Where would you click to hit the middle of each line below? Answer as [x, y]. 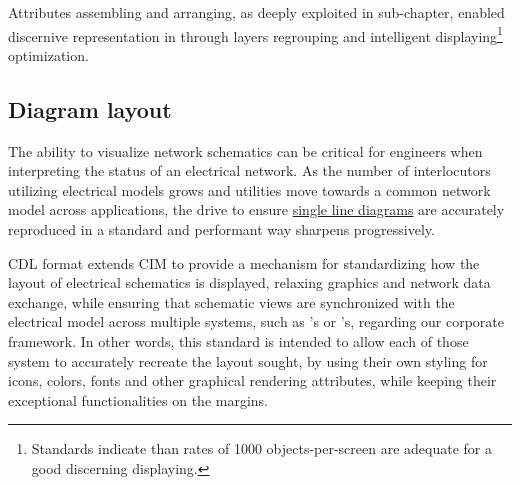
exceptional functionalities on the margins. [138, 399]
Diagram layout [90, 108]
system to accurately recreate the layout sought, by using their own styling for [248, 360]
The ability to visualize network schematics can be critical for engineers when [245, 150]
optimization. [48, 54]
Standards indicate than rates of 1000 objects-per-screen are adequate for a [262, 448]
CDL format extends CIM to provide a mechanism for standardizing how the [244, 262]
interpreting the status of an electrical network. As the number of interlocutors [249, 170]
